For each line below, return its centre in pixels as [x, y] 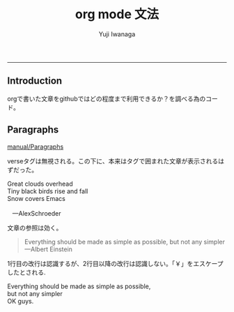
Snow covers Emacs [37, 198]
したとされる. [27, 272]
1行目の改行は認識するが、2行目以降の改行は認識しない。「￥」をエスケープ [116, 263]
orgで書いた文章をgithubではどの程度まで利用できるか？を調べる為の [107, 98]
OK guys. [21, 301]
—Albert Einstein [48, 249]
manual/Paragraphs [36, 147]
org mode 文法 [117, 14]
